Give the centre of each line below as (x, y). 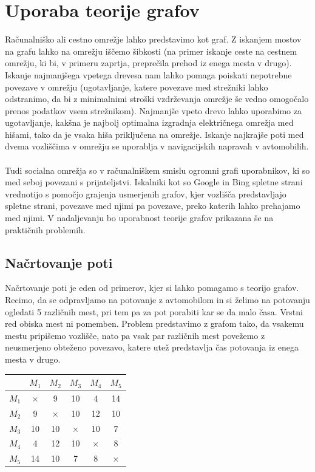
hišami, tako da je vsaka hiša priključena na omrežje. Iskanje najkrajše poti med (154, 134)
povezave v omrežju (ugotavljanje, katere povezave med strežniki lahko (137, 87)
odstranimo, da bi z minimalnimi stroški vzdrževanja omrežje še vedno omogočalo (157, 99)
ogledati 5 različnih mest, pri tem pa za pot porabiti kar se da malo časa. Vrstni (154, 311)
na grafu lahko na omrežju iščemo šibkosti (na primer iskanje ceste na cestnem (151, 51)
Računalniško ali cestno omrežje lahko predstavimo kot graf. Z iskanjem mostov (153, 39)
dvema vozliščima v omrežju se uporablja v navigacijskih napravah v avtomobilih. (157, 146)
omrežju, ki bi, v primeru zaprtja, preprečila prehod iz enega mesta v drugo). (148, 63)
